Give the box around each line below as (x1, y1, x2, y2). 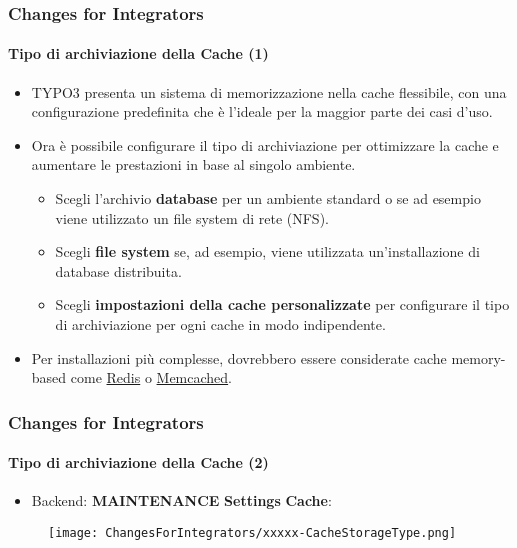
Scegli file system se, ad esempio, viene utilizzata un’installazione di (55, 241, 480, 262)
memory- (451, 347, 506, 368)
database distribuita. (55, 260, 182, 281)
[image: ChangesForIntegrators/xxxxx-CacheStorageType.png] (48, 526, 457, 540)
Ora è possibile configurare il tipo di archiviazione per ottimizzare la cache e (31, 134, 499, 155)
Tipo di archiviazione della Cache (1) (8, 43, 269, 64)
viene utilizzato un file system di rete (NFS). (55, 207, 329, 228)
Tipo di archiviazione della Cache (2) (8, 452, 269, 473)
